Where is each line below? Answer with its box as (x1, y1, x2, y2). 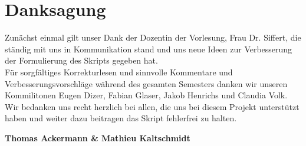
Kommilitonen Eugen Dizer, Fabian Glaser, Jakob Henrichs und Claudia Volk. (5, 89, 288, 101)
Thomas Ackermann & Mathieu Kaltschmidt (5, 131, 190, 144)
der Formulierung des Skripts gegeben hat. (5, 54, 158, 67)
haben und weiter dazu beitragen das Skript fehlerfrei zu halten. (5, 112, 237, 124)
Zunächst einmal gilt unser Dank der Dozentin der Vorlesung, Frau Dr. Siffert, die (5, 31, 301, 44)
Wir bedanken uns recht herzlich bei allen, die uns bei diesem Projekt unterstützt (5, 100, 300, 112)
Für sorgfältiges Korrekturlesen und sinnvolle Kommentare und (5, 65, 233, 78)
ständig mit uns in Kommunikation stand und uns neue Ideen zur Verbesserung (5, 42, 292, 55)
